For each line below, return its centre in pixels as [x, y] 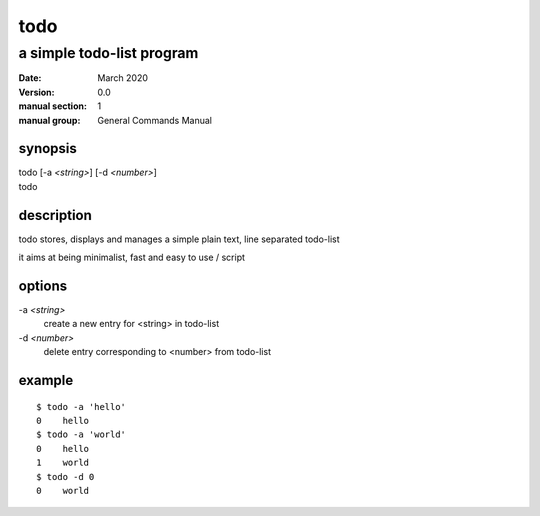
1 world [63, 463]
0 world [63, 490]
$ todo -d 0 [65, 476]
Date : [30, 78]
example [46, 380]
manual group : [49, 120]
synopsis [47, 148]
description [55, 215]
